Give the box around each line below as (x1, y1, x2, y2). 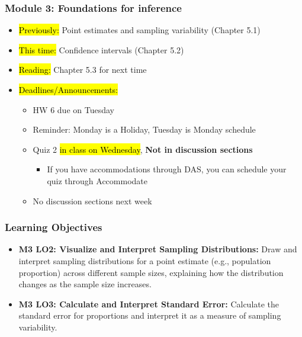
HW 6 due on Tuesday (33, 103, 114, 115)
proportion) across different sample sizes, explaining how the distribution (18, 266, 284, 278)
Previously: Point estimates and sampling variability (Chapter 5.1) (18, 24, 261, 36)
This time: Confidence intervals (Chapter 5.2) (18, 43, 184, 56)
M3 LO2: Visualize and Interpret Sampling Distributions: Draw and (18, 243, 297, 255)
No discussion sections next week (33, 194, 152, 207)
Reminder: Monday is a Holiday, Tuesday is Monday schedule (33, 123, 256, 136)
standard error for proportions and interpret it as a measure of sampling (18, 309, 281, 322)
